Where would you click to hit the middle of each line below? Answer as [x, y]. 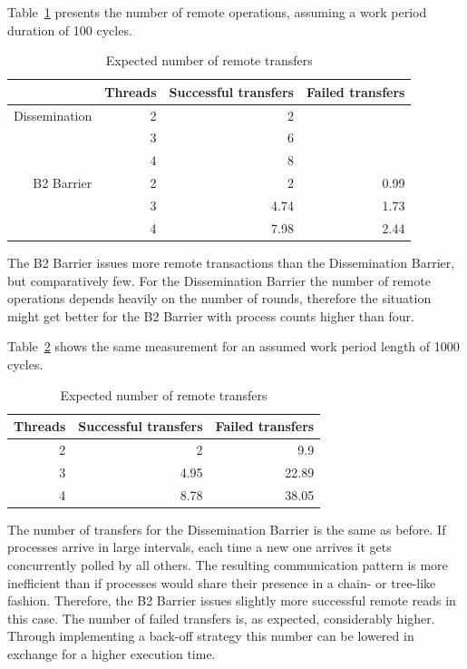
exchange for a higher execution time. [112, 653]
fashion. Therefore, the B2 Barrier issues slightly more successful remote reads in [232, 600]
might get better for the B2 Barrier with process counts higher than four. [211, 315]
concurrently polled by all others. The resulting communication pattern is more [228, 564]
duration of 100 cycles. [70, 30]
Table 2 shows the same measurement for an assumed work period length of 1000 [233, 346]
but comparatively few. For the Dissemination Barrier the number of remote [219, 280]
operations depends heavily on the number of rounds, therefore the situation [219, 298]
